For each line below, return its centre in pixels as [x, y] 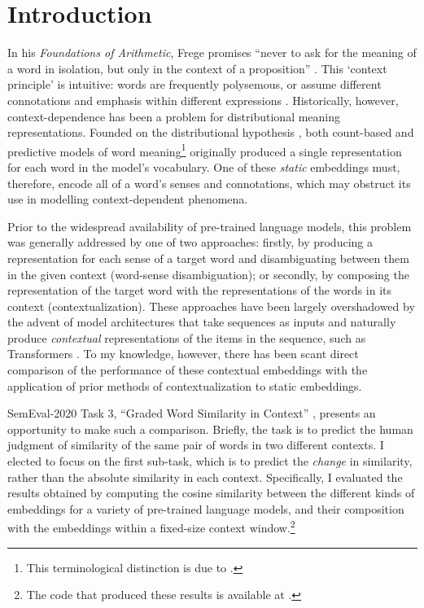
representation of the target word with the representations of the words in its [199, 290]
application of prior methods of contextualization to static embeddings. [185, 385]
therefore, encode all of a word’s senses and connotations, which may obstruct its [209, 183]
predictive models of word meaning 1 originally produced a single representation [205, 150]
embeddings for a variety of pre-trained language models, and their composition [206, 508]
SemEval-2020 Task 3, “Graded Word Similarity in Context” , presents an [192, 413]
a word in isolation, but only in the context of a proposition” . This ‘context [197, 68]
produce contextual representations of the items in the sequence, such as [187, 337]
